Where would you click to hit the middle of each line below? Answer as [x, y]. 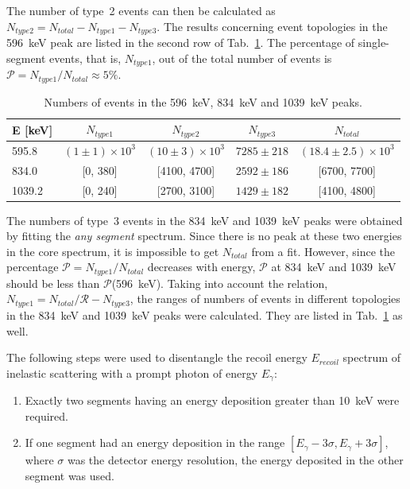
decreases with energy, [201, 267]
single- [373, 43]
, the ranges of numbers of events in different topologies [265, 299]
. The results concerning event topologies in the [272, 26]
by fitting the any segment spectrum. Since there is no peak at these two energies [204, 236]
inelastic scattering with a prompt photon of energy [132, 373]
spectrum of [372, 357]
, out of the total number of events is [242, 58]
